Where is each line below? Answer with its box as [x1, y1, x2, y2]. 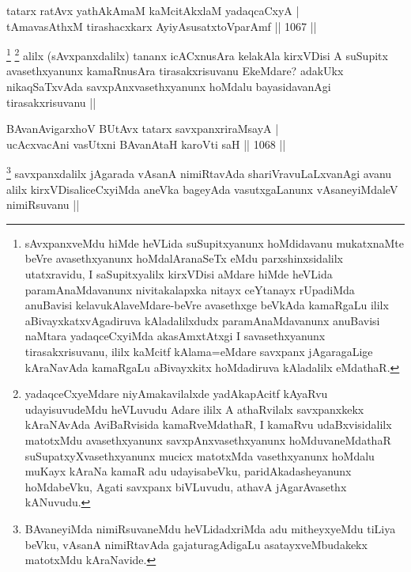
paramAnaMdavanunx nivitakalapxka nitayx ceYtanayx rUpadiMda [25, 281, 355, 297]
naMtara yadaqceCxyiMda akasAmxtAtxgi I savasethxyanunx [25, 328, 326, 344]
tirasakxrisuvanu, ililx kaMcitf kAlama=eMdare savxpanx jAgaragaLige [25, 343, 373, 359]
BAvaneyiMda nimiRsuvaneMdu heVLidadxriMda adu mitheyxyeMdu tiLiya [25, 520, 396, 536]
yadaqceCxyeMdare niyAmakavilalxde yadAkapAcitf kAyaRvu [25, 385, 328, 402]
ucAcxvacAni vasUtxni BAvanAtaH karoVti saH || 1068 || [6, 135, 286, 152]
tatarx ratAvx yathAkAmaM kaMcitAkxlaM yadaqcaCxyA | [6, 2, 300, 18]
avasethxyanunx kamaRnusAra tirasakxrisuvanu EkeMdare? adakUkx [6, 63, 344, 79]
